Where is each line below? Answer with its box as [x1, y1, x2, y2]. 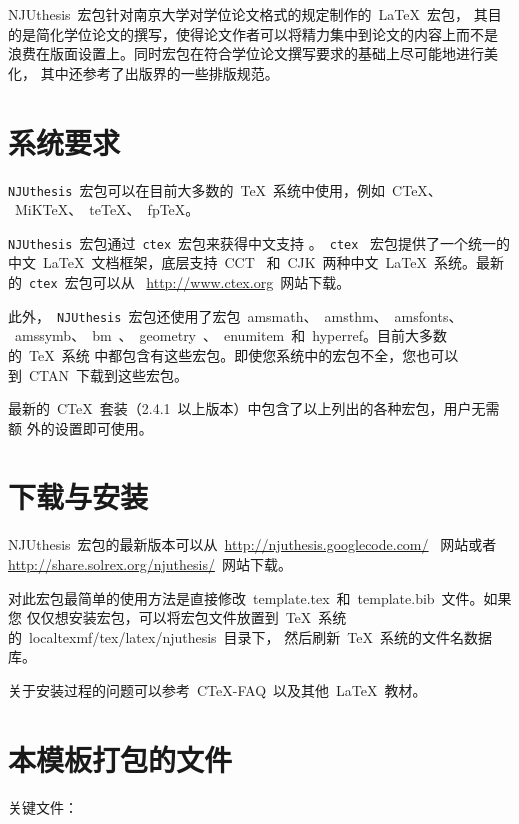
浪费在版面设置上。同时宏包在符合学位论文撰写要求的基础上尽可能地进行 [8, 43, 484, 64]
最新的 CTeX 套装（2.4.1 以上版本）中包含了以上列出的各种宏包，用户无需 [8, 398, 500, 419]
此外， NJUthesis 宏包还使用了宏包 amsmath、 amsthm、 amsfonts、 [8, 305, 463, 326]
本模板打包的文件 [8, 738, 233, 779]
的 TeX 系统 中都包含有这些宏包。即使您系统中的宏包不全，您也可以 [8, 344, 459, 365]
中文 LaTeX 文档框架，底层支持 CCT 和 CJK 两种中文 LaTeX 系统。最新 [8, 252, 505, 273]
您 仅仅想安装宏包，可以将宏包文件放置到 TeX [8, 607, 312, 628]
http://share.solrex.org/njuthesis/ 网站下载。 [8, 554, 292, 574]
